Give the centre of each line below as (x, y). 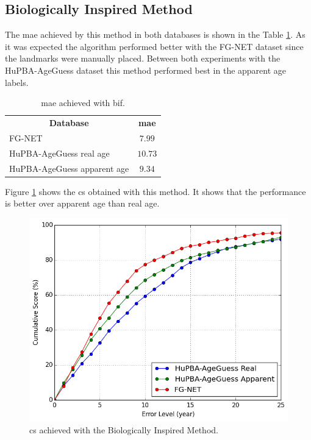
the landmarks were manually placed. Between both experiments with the (143, 58)
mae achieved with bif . (83, 103)
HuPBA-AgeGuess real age (59, 153)
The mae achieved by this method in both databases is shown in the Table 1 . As (155, 34)
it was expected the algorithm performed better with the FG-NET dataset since (154, 46)
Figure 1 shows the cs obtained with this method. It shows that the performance (155, 191)
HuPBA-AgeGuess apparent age (69, 168)
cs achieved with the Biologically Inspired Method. (124, 429)
